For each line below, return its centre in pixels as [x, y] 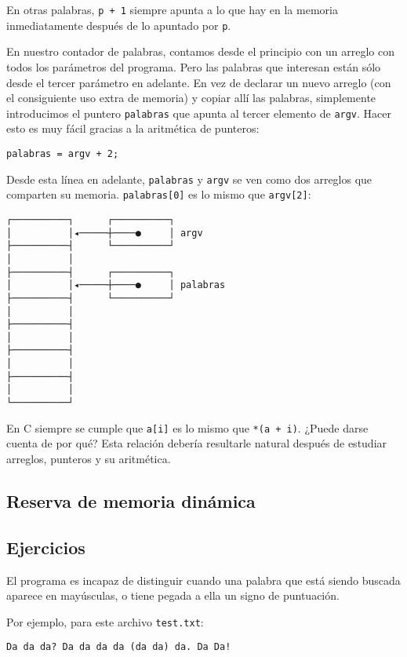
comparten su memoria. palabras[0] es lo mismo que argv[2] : [159, 194]
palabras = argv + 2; [63, 153]
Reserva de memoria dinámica [131, 500]
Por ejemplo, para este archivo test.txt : [105, 621]
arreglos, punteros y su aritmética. [89, 458]
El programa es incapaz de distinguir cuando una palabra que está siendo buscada [203, 580]
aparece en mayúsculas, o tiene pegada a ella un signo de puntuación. [173, 595]
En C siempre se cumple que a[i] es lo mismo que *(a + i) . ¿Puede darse [187, 427]
